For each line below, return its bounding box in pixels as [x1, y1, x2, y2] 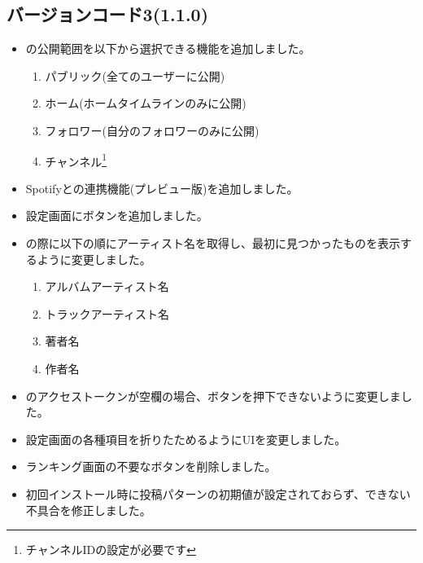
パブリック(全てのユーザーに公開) [45, 67, 225, 84]
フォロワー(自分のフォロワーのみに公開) [45, 121, 259, 139]
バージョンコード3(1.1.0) [7, 2, 209, 27]
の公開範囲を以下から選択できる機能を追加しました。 [25, 40, 311, 57]
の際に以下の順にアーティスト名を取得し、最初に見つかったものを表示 [25, 235, 401, 252]
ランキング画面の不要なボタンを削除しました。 [25, 458, 277, 475]
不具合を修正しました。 [25, 501, 151, 518]
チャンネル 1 [45, 150, 107, 169]
